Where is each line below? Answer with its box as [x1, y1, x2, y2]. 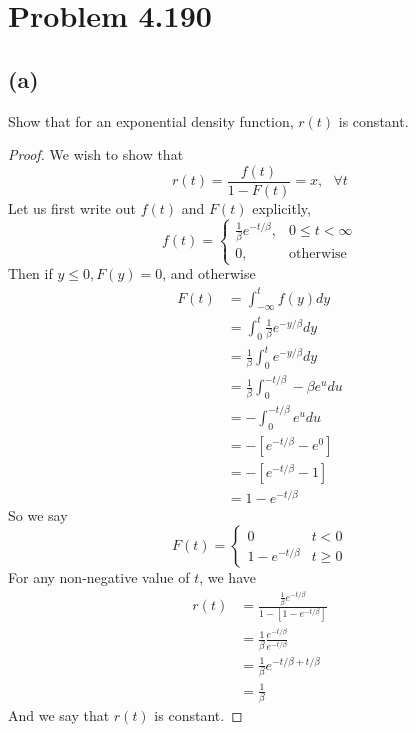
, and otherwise [162, 263, 256, 284]
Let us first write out [8, 197, 136, 218]
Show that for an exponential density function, [8, 110, 294, 131]
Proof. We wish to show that [8, 144, 184, 165]
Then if [8, 263, 53, 284]
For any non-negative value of [8, 567, 190, 588]
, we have [199, 567, 256, 588]
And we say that [8, 705, 110, 726]
